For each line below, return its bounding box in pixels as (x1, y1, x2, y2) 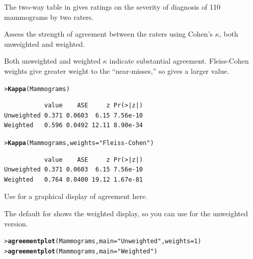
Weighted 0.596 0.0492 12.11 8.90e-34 (4, 122, 143, 129)
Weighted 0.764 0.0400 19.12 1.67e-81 (4, 176, 143, 183)
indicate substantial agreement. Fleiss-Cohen (109, 55, 249, 66)
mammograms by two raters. (4, 11, 94, 22)
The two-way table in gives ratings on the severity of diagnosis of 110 (4, 2, 220, 12)
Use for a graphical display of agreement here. (4, 191, 148, 202)
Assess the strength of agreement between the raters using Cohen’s (4, 28, 213, 39)
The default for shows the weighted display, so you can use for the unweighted (4, 208, 248, 219)
